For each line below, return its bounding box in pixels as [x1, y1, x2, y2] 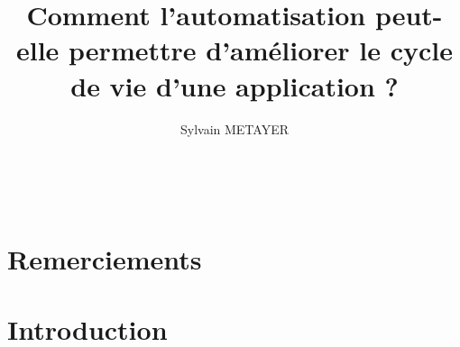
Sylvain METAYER [179, 119, 289, 138]
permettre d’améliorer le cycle [69, 32, 454, 68]
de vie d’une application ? [70, 67, 399, 104]
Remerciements [7, 240, 202, 277]
